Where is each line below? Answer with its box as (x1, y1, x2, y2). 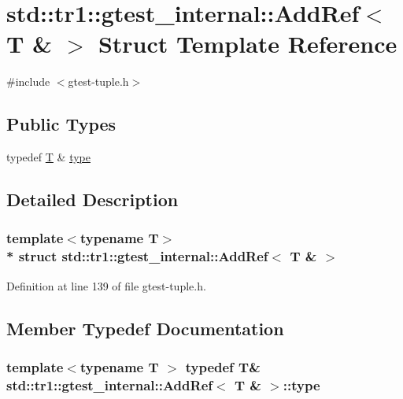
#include (6, 73, 50, 90)
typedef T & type (6, 149, 91, 165)
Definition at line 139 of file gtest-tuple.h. (6, 277, 206, 294)
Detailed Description (6, 187, 179, 212)
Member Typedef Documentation (6, 316, 284, 340)
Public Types (6, 112, 116, 136)
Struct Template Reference (98, 28, 397, 60)
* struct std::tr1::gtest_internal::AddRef (6, 246, 268, 266)
